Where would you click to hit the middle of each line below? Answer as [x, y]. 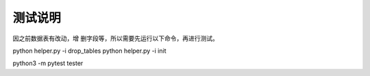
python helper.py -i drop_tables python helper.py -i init [89, 51]
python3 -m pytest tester [48, 63]
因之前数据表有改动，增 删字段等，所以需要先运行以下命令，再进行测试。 [115, 38]
